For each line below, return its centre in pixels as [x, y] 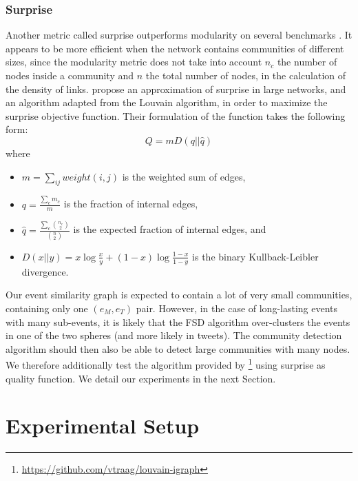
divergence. [45, 271]
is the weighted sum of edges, [184, 176]
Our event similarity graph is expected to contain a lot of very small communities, [179, 295]
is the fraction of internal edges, [131, 204]
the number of [307, 62]
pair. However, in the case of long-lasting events [237, 308]
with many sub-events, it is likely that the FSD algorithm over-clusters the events [178, 321]
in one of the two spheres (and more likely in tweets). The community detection [174, 335]
